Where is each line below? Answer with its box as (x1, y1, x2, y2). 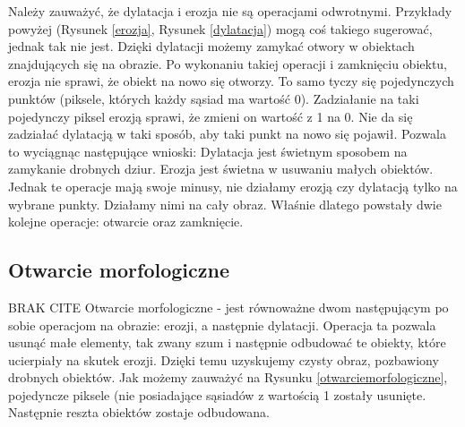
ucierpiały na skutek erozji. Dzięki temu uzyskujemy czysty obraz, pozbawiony (8, 350, 439, 369)
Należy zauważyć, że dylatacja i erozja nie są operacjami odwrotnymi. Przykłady (8, 2, 452, 20)
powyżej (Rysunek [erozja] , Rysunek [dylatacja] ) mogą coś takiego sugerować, (8, 19, 433, 38)
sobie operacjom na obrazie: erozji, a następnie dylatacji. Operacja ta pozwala (8, 315, 436, 334)
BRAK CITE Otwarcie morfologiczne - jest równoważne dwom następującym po (8, 297, 449, 316)
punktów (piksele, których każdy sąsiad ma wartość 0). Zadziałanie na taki (8, 89, 419, 107)
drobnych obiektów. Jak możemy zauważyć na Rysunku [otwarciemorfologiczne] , (8, 368, 448, 387)
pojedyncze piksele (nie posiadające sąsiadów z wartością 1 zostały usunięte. (8, 385, 426, 404)
